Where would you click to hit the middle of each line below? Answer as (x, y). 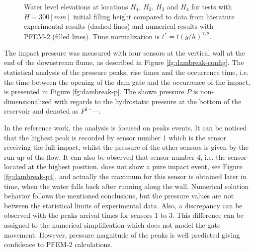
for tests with (212, 6)
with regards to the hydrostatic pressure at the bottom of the (148, 101)
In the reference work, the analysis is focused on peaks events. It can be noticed (126, 128)
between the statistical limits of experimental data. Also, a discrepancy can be (123, 205)
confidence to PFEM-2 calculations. (58, 244)
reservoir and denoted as (41, 111)
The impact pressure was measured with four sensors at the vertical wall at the (125, 52)
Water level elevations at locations (76, 6)
